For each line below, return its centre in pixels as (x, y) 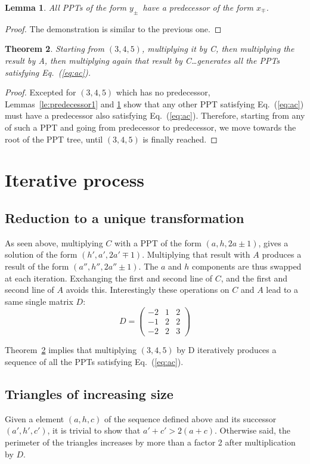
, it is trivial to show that (94, 430)
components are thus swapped (247, 266)
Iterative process (75, 180)
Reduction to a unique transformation (125, 217)
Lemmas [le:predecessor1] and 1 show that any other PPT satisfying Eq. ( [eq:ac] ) (154, 103)
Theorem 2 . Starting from (55, 49)
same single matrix (39, 301)
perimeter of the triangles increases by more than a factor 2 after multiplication (150, 442)
